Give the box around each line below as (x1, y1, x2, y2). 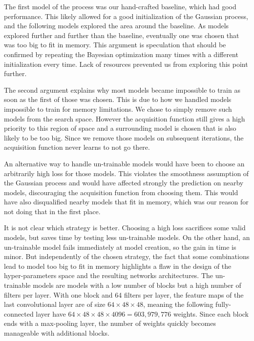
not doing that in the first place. (4, 206, 101, 216)
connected (4, 308, 34, 319)
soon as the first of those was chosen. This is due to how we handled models (4, 94, 232, 104)
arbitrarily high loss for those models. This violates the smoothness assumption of (4, 168, 249, 178)
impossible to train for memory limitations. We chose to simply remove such (4, 103, 232, 114)
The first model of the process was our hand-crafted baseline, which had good (4, 1, 236, 11)
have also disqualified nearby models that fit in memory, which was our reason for (4, 197, 249, 207)
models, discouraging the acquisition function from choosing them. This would (4, 187, 238, 197)
